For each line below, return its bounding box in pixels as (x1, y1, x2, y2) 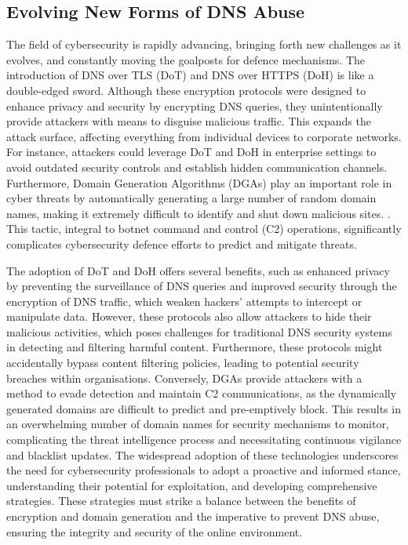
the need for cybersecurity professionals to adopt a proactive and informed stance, (6, 462, 401, 478)
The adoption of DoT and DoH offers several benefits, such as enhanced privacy (6, 262, 390, 278)
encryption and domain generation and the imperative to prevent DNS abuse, (6, 508, 380, 525)
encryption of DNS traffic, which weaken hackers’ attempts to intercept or (6, 292, 362, 309)
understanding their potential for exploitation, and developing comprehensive (6, 477, 377, 493)
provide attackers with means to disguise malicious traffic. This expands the (6, 113, 371, 129)
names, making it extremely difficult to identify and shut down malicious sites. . (6, 205, 391, 221)
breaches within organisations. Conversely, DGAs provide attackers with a (6, 369, 362, 386)
